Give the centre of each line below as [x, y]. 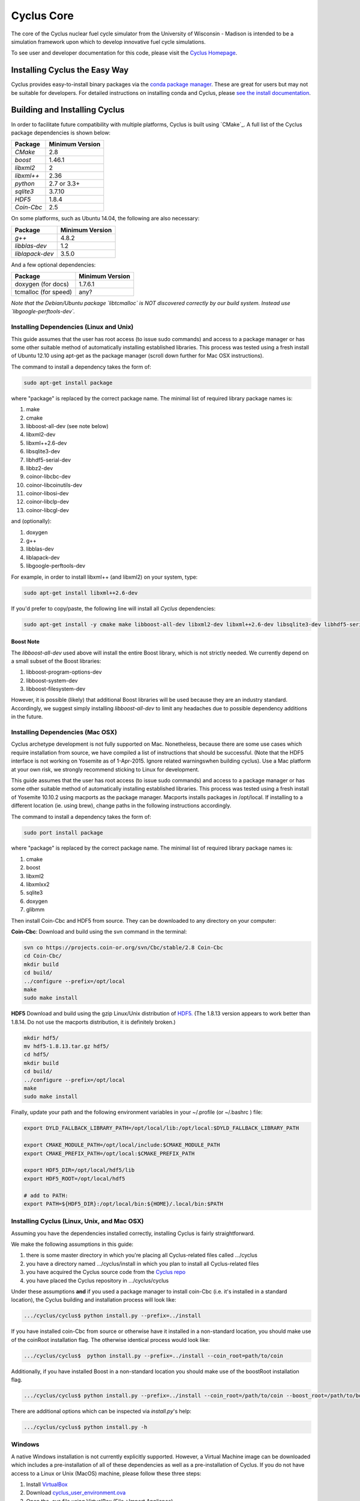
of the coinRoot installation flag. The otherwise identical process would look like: [110, 1339]
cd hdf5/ [37, 1055]
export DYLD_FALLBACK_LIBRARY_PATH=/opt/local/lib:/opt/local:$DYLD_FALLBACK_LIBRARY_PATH [161, 1128]
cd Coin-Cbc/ [43, 956]
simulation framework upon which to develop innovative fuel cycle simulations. [109, 41]
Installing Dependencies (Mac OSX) [64, 732]
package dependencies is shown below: [61, 133]
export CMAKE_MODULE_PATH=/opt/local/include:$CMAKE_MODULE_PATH [122, 1145]
